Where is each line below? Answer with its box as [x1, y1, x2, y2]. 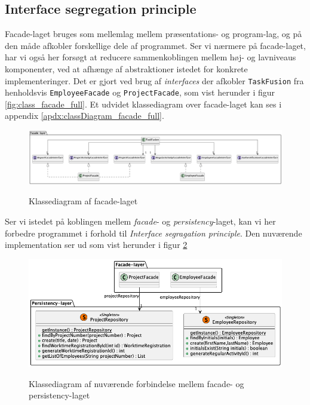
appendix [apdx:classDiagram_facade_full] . [5, 109, 164, 122]
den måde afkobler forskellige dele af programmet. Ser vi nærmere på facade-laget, [5, 39, 306, 51]
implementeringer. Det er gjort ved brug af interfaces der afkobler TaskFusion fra [5, 74, 304, 87]
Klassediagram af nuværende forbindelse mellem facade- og [29, 377, 244, 389]
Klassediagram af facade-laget [29, 195, 138, 207]
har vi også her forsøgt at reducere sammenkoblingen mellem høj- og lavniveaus [5, 51, 296, 63]
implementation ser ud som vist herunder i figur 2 [5, 238, 188, 251]
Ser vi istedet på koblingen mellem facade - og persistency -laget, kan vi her [5, 214, 276, 227]
